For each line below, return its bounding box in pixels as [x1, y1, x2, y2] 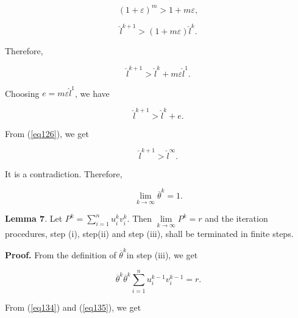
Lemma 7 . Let [5, 212, 63, 225]
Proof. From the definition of [5, 248, 116, 261]
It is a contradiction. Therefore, [5, 167, 122, 180]
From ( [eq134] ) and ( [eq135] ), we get [5, 300, 141, 313]
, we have [75, 87, 110, 99]
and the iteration [205, 212, 268, 225]
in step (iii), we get [126, 248, 198, 261]
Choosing [5, 87, 40, 99]
